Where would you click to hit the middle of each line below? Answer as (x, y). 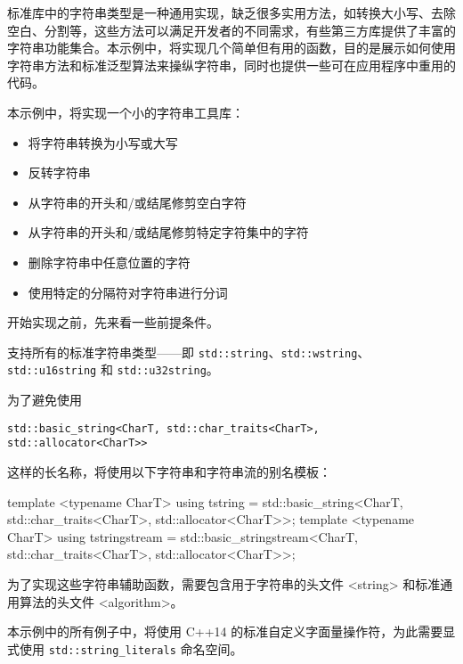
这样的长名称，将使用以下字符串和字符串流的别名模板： (169, 471)
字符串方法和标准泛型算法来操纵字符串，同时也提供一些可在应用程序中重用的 (231, 65)
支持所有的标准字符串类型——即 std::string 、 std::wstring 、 (189, 352)
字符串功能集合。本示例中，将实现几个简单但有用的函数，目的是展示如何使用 (231, 48)
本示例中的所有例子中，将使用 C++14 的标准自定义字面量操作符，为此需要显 (231, 631)
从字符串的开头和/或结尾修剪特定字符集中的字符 (168, 232)
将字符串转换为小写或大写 (103, 142)
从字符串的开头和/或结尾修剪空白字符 (137, 202)
